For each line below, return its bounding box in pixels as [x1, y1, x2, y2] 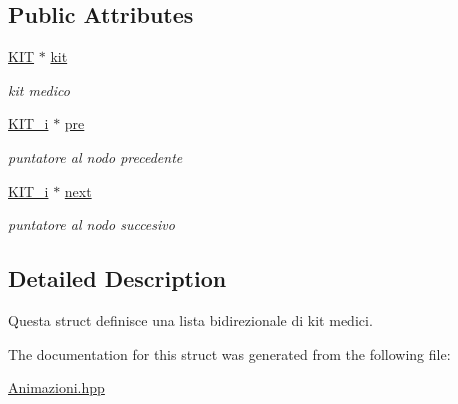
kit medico [8, 79, 70, 100]
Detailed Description [8, 263, 227, 294]
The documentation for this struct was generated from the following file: [8, 343, 451, 364]
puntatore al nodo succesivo [8, 214, 175, 235]
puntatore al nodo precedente [8, 146, 183, 167]
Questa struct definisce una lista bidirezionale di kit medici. [8, 309, 373, 330]
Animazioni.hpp [8, 377, 105, 398]
